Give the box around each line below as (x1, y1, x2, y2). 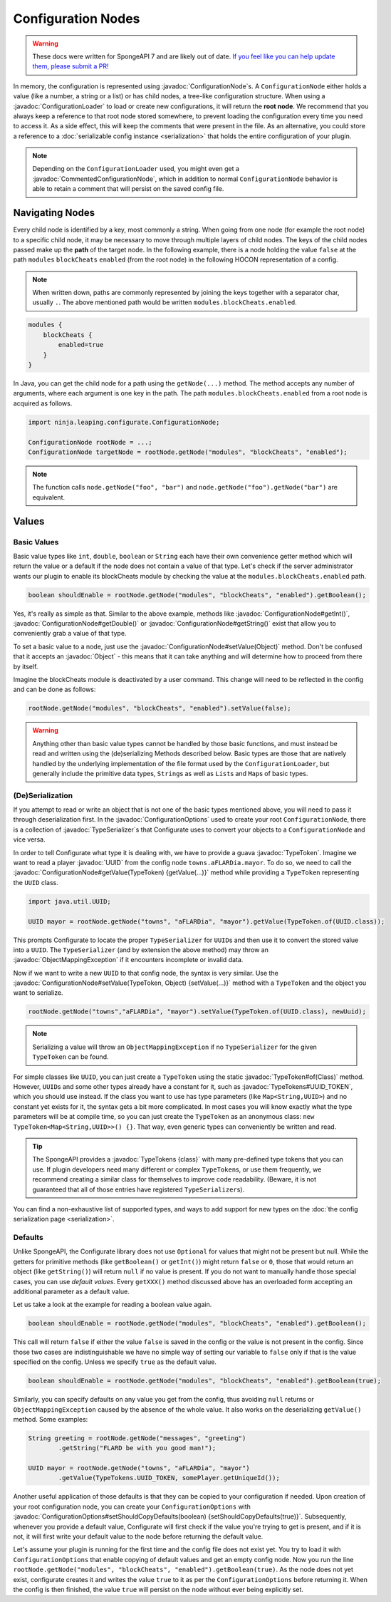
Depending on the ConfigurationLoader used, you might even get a (32, 165, 240, 173)
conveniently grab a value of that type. (13, 629, 127, 638)
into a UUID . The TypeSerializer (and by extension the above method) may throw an (13, 945, 269, 954)
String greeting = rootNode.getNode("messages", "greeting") (28, 1434, 246, 1442)
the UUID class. (13, 878, 58, 887)
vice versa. (13, 835, 46, 844)
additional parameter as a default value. (13, 1287, 130, 1296)
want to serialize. (13, 988, 63, 997)
